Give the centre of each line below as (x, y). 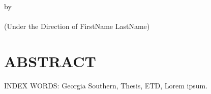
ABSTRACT (50, 61)
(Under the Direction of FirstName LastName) (77, 26)
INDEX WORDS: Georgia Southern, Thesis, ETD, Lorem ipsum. (106, 85)
